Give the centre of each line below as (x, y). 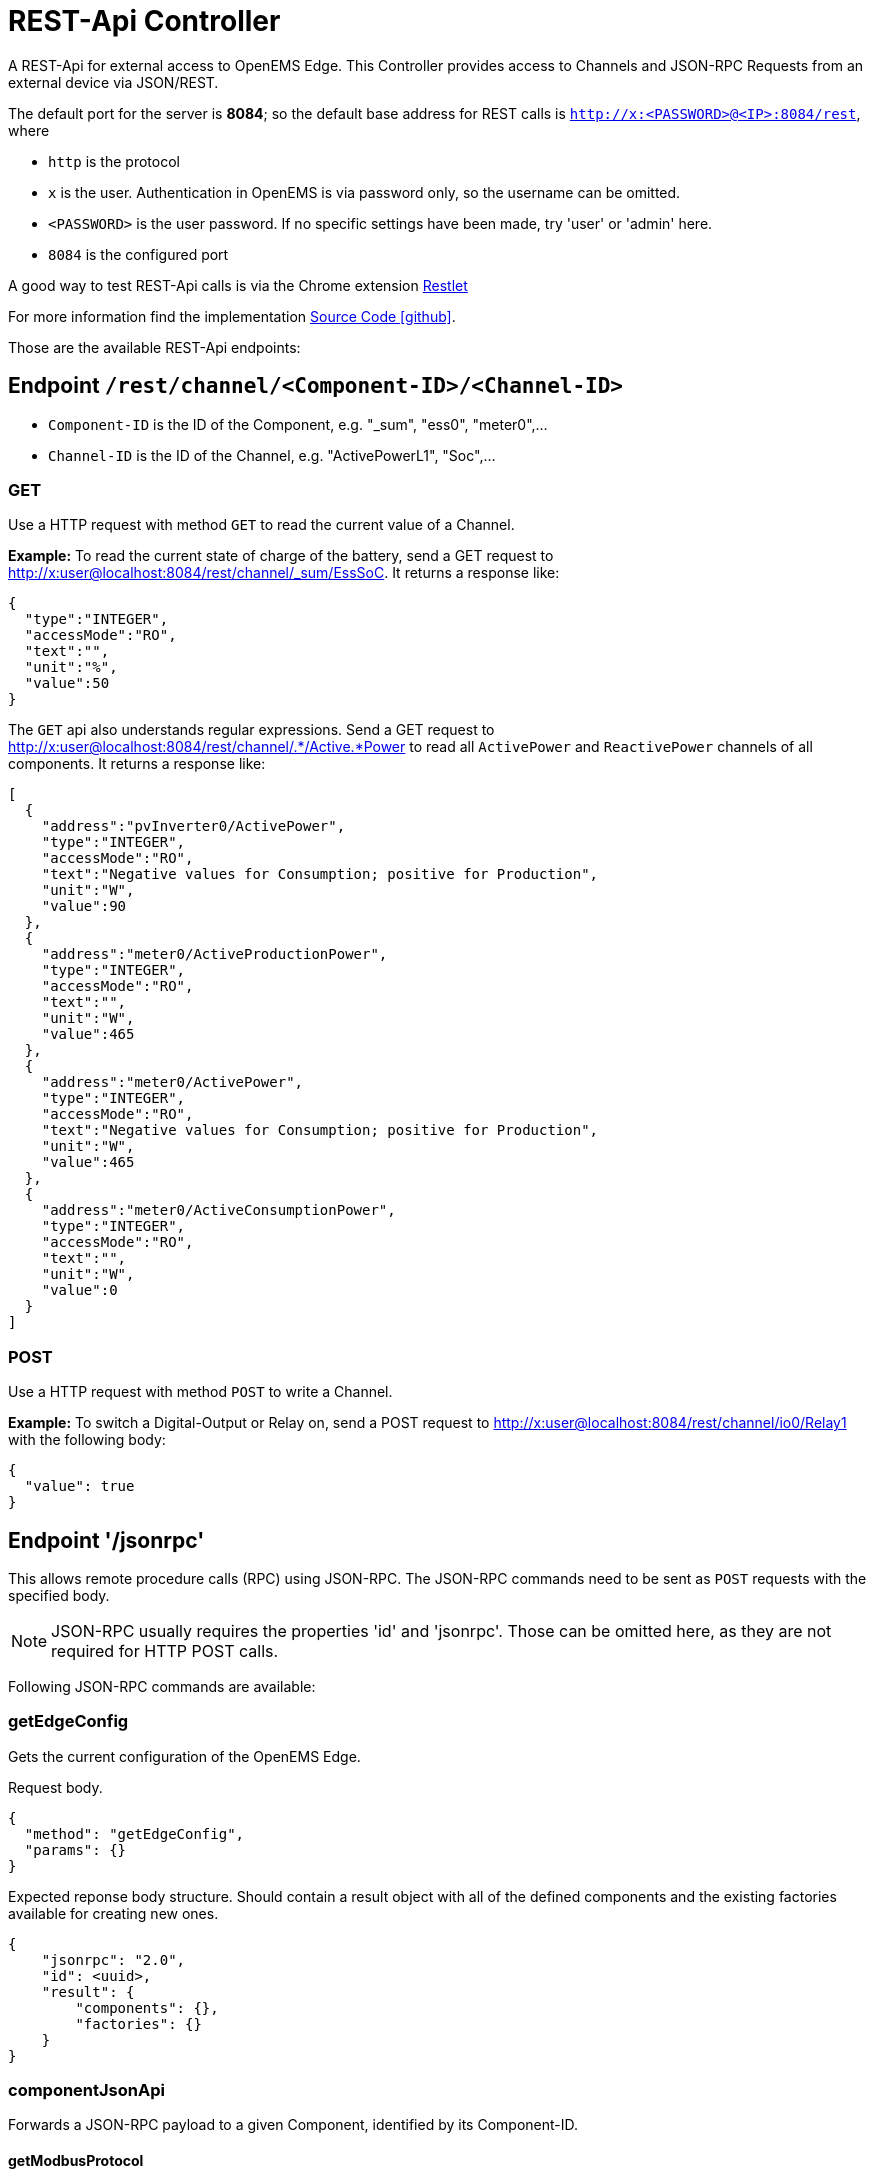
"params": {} (75, 1849)
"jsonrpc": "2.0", (113, 1959)
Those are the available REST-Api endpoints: (154, 347)
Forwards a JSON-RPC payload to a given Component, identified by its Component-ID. (293, 2125)
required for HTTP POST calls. (165, 1650)
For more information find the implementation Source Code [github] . (232, 316)
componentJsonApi (86, 2090)
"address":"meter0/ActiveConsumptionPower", (218, 1210)
